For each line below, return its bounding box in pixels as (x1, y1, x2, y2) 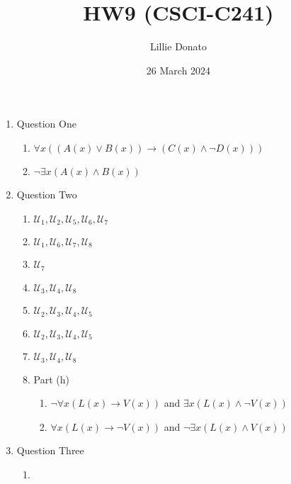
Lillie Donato (149, 39, 207, 54)
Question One (16, 116, 76, 131)
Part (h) (33, 371, 70, 386)
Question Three (16, 443, 84, 458)
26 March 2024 (146, 62, 211, 77)
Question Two (16, 186, 77, 201)
